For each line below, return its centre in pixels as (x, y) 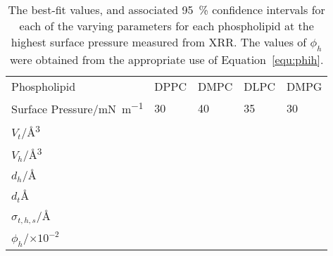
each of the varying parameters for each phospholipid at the (166, 26)
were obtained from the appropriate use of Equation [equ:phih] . (166, 60)
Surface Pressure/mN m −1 (77, 108)
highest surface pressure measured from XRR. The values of (159, 42)
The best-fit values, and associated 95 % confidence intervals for (166, 9)
